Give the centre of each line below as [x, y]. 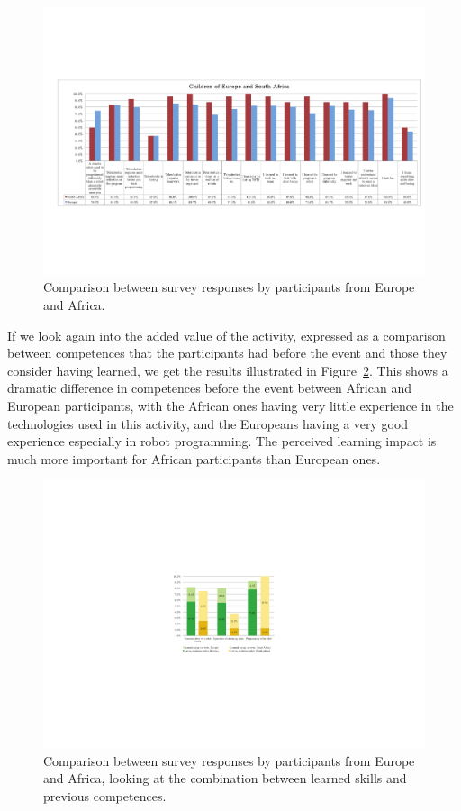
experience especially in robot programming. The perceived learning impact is [222, 441]
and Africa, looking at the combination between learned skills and [225, 778]
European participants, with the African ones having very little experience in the [230, 405]
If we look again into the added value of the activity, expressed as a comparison [226, 335]
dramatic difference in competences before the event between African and [209, 388]
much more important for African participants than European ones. [194, 458]
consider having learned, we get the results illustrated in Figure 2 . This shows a [228, 370]
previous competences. [105, 795]
